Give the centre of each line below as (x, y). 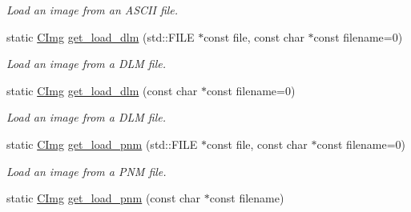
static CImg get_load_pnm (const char (104, 198)
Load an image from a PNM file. (87, 171)
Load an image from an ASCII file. (93, 10)
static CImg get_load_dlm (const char (102, 90)
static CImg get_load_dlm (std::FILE (101, 36)
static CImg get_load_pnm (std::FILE (102, 144)
